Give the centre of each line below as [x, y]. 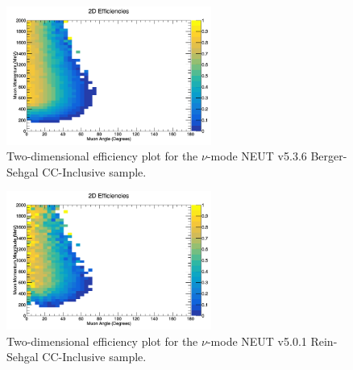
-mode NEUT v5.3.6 [257, 156]
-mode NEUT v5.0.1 [257, 341]
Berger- [329, 156]
